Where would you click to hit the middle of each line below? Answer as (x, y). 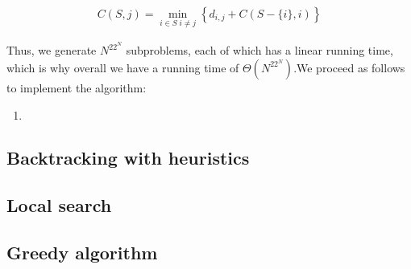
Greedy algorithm (82, 253)
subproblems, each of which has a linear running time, (259, 50)
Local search (59, 205)
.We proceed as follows (349, 67)
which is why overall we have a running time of (123, 67)
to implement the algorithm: (77, 87)
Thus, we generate (52, 50)
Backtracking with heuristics (128, 158)
